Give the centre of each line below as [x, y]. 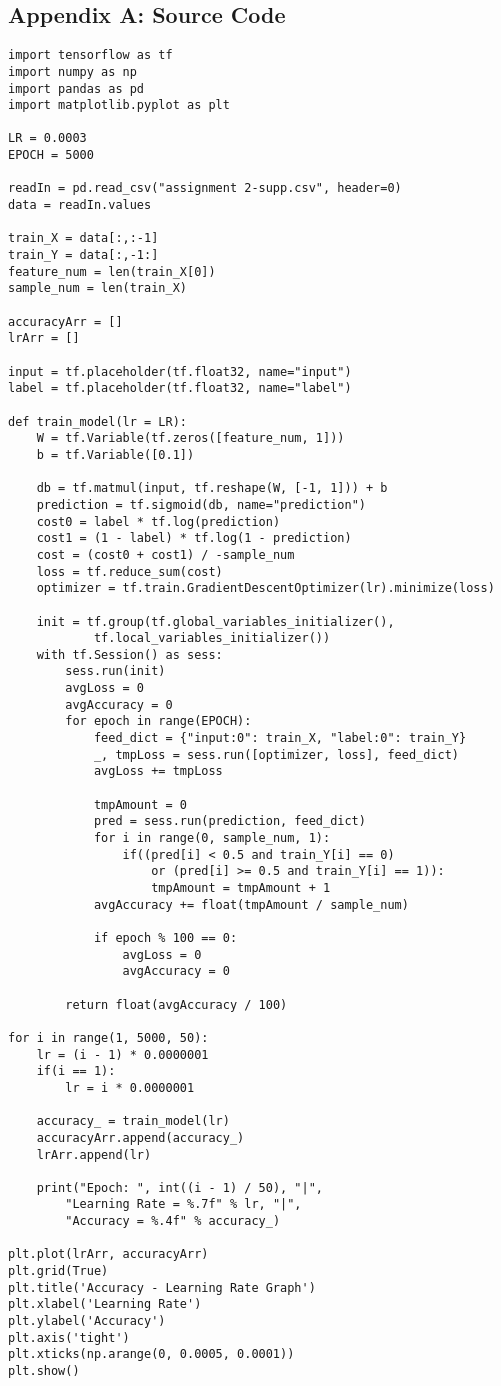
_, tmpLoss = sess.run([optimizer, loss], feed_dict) [276, 754]
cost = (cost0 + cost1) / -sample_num [165, 554]
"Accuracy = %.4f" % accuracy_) [173, 1221]
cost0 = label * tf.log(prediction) [158, 521]
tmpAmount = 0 [140, 804]
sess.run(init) [115, 671]
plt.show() [44, 1371]
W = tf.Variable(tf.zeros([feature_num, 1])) [190, 438]
